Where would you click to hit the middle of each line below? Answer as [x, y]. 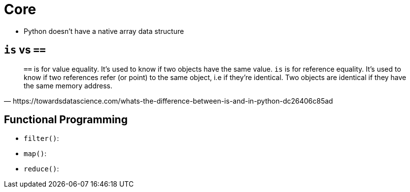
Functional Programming [66, 120]
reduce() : [41, 169]
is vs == [25, 50]
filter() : [41, 138]
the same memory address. [68, 85]
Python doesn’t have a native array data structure [104, 31]
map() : [35, 154]
